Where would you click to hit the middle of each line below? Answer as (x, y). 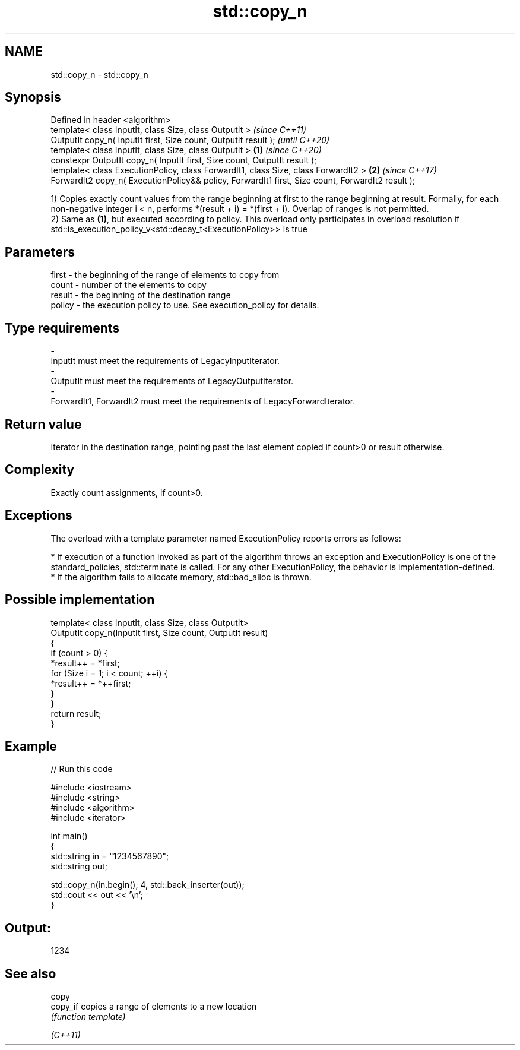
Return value (43, 424)
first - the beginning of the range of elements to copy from (165, 275)
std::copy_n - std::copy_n (99, 74)
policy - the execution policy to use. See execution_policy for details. (185, 305)
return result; (76, 713)
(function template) (88, 1017)
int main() (69, 836)
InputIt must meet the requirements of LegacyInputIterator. (165, 361)
